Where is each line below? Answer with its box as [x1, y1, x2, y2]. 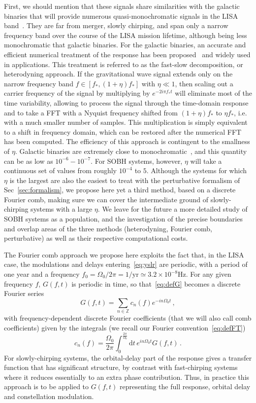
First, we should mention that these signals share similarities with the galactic [4, 1, 240, 11]
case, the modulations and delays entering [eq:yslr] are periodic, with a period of [4, 259, 248, 269]
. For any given [186, 269, 231, 279]
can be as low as [4, 155, 53, 166]
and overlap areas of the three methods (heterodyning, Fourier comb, [4, 223, 212, 233]
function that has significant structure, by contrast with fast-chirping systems [4, 362, 238, 372]
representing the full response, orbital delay [120, 381, 251, 392]
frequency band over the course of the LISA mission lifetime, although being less [4, 30, 247, 40]
